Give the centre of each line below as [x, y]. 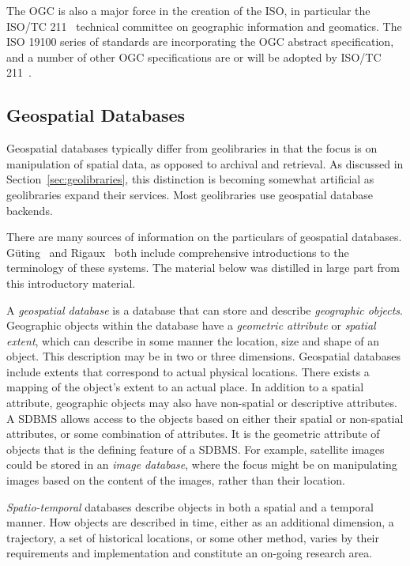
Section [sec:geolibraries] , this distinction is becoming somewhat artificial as [190, 179]
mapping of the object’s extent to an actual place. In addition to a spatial [185, 387]
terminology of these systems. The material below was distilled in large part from [203, 268]
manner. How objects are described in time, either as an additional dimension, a [200, 522]
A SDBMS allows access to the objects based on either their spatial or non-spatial [205, 418]
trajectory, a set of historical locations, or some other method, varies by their [193, 537]
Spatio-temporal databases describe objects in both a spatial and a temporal [190, 506]
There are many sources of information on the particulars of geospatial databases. [204, 237]
